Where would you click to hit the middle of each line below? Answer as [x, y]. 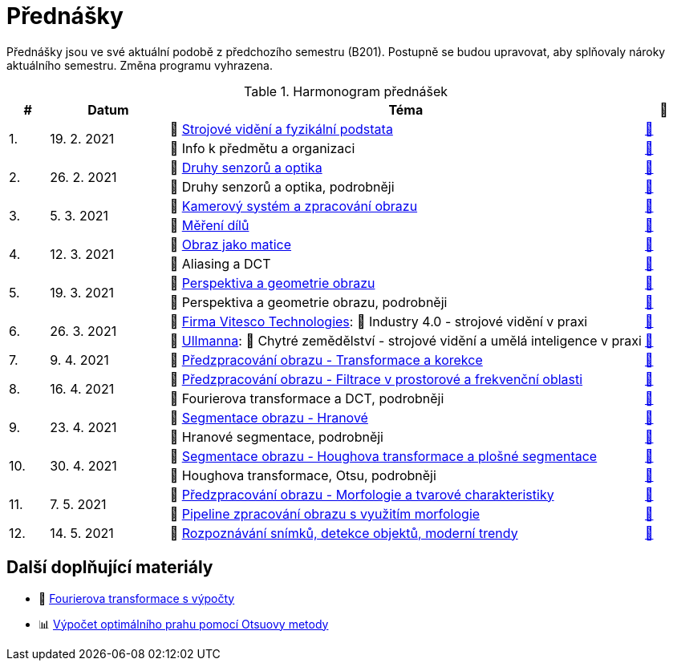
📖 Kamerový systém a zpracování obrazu [294, 206]
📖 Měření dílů [209, 225]
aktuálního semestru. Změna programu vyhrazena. [140, 65]
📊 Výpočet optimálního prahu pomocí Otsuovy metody [184, 624]
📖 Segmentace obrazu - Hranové [269, 417]
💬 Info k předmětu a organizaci [262, 148]
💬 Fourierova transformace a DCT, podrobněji [307, 398]
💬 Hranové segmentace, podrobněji [276, 437]
